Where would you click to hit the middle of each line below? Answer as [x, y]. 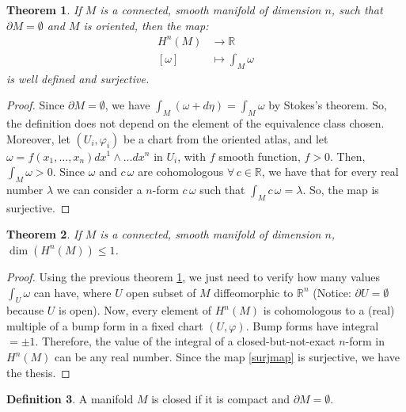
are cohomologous [181, 172]
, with [192, 156]
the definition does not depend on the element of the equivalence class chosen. [195, 122]
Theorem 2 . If [44, 234]
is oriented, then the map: [146, 25]
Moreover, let [38, 138]
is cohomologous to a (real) [329, 310]
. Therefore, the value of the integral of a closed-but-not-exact [185, 341]
